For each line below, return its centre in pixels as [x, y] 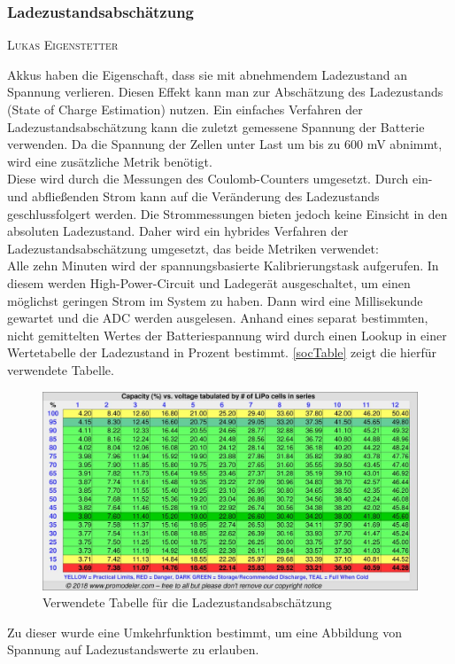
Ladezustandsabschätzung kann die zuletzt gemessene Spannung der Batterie [216, 126]
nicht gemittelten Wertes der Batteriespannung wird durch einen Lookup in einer [227, 335]
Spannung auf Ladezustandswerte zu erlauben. [133, 649]
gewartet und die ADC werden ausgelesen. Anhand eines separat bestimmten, [218, 318]
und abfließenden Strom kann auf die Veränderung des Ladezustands [193, 195]
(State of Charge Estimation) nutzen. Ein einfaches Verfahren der [185, 109]
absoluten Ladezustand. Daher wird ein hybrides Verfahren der [178, 231]
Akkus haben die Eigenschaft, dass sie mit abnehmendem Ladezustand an [207, 74]
